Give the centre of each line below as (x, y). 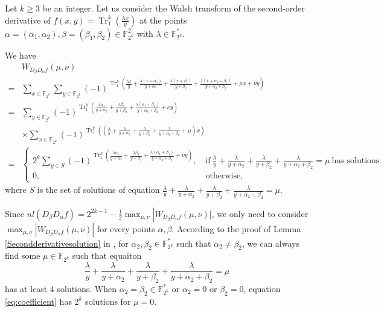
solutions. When (87, 289)
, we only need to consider (260, 213)
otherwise (223, 176)
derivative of (28, 20)
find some (23, 255)
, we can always (271, 243)
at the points (163, 20)
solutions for (108, 301)
